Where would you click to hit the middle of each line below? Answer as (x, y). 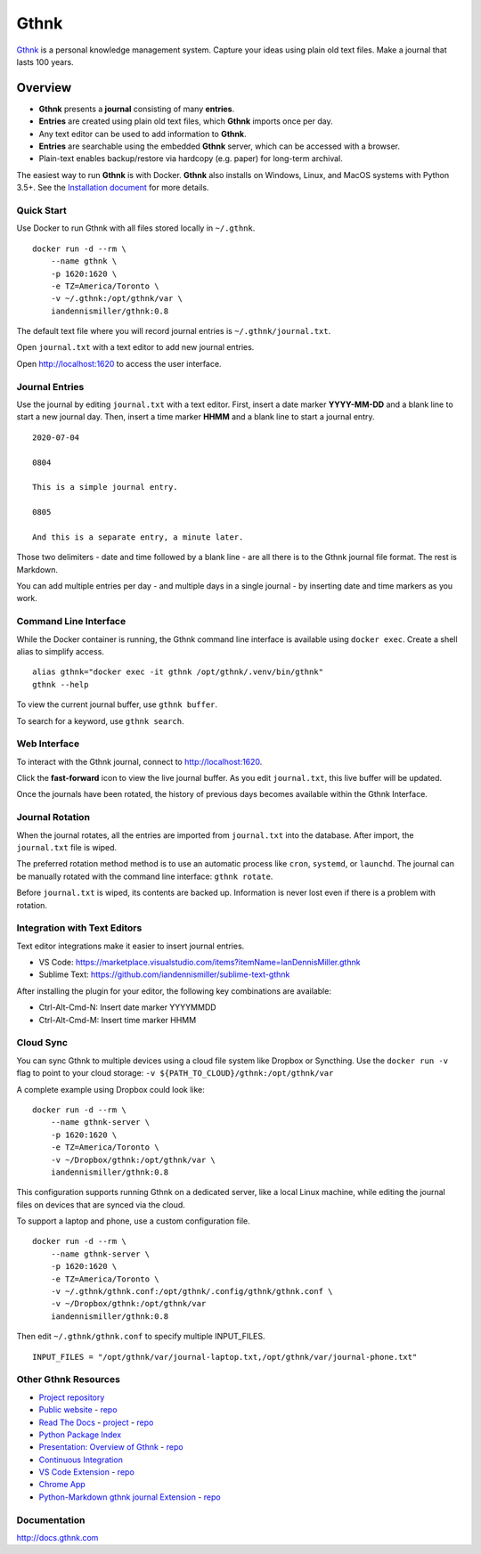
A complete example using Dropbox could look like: (110, 1089)
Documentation (51, 1520)
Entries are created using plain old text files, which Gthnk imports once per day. (186, 121)
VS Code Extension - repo (87, 1472)
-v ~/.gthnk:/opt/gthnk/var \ (116, 299)
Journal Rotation (53, 818)
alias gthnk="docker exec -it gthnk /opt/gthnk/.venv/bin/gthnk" (178, 672)
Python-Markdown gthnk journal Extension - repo (130, 1497)
